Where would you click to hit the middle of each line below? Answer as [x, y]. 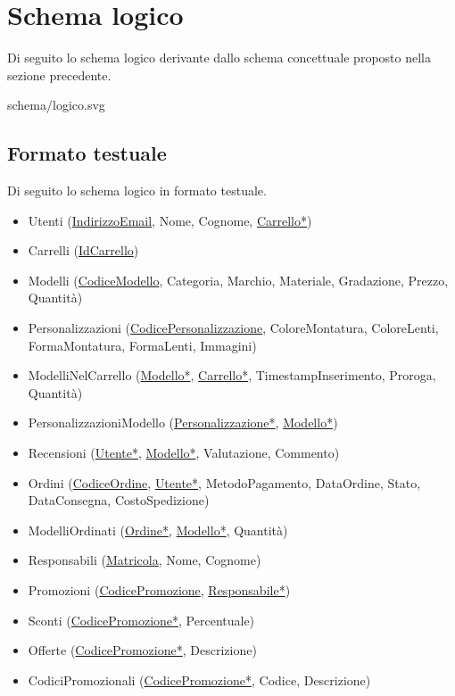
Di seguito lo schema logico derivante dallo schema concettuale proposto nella [219, 58]
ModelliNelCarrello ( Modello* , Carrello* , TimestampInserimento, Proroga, [232, 375]
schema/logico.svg [56, 105]
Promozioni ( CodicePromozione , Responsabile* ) [159, 590]
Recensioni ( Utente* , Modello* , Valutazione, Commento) [184, 453]
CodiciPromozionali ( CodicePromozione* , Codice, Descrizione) [199, 679]
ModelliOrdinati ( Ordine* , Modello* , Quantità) [158, 530]
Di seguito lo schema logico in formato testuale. [137, 191]
